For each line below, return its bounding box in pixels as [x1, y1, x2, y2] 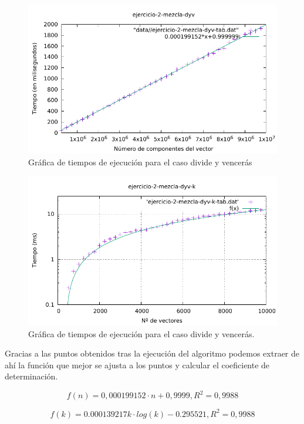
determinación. [5, 370, 58, 382]
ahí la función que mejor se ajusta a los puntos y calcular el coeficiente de [5, 358, 270, 371]
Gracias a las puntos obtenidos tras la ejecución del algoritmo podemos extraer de [5, 347, 300, 359]
